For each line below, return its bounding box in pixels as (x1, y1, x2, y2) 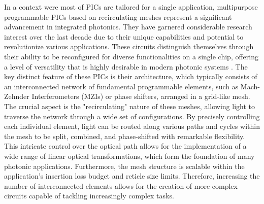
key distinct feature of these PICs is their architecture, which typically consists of (4, 71, 257, 82)
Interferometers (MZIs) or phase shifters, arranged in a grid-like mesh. (31, 91, 250, 101)
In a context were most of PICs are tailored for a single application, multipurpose (4, 2, 258, 12)
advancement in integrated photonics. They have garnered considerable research (4, 21, 252, 32)
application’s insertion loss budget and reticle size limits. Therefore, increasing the (4, 171, 260, 181)
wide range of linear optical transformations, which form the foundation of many (4, 150, 255, 161)
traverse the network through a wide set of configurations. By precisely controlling (4, 111, 260, 121)
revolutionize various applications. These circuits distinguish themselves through (4, 41, 254, 52)
